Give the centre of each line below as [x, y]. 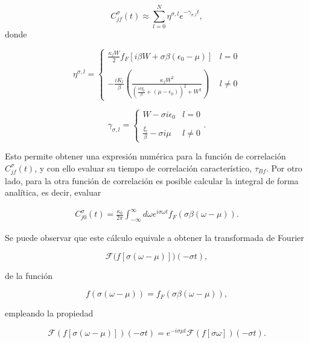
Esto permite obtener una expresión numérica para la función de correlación [145, 156]
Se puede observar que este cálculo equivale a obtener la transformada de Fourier [154, 238]
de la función [29, 275]
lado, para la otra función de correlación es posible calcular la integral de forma [152, 180]
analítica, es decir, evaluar [53, 192]
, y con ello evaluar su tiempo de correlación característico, [143, 168]
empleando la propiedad [49, 313]
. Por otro [284, 168]
